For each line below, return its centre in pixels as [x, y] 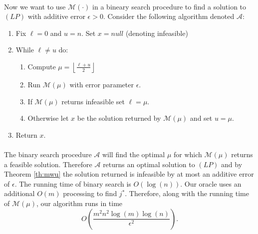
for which [188, 154]
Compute [42, 66]
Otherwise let [48, 118]
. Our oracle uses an [211, 183]
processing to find [90, 193]
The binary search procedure [48, 154]
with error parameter [102, 84]
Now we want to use [35, 6]
